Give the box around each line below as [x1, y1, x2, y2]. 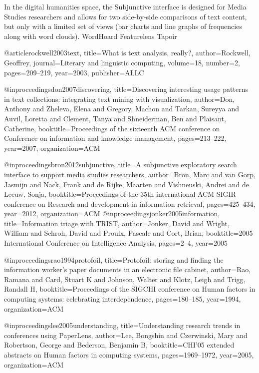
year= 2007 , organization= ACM [4, 142, 100, 153]
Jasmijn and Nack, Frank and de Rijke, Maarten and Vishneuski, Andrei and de [4, 179, 249, 189]
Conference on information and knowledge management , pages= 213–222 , [4, 133, 227, 143]
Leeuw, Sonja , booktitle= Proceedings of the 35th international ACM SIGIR [4, 189, 236, 199]
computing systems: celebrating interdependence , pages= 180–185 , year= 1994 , [4, 294, 241, 304]
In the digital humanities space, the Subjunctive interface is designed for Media [4, 1, 247, 11]
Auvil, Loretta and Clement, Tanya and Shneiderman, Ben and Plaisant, [4, 113, 226, 123]
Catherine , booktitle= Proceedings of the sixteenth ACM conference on [4, 123, 220, 133]
